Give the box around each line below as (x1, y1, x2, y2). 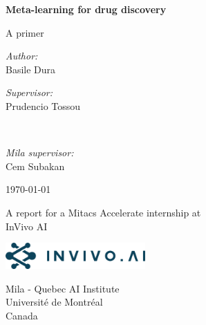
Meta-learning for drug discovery (6, 2, 167, 16)
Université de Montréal (6, 295, 103, 309)
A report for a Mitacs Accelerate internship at (6, 205, 201, 219)
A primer (6, 25, 44, 39)
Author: (6, 48, 38, 63)
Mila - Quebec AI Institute (6, 281, 120, 295)
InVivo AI (6, 219, 48, 233)
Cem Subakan (6, 158, 65, 173)
